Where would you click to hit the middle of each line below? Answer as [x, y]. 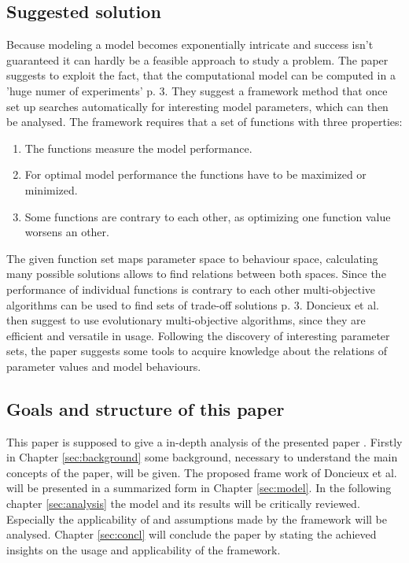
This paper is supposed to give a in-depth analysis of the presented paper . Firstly [204, 441]
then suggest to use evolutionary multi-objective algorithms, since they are [186, 320]
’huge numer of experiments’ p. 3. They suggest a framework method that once [197, 90]
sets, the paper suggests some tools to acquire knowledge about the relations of [197, 351]
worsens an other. [67, 232]
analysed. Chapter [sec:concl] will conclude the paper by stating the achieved [192, 534]
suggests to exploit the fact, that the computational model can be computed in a [201, 75]
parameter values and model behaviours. [104, 366]
